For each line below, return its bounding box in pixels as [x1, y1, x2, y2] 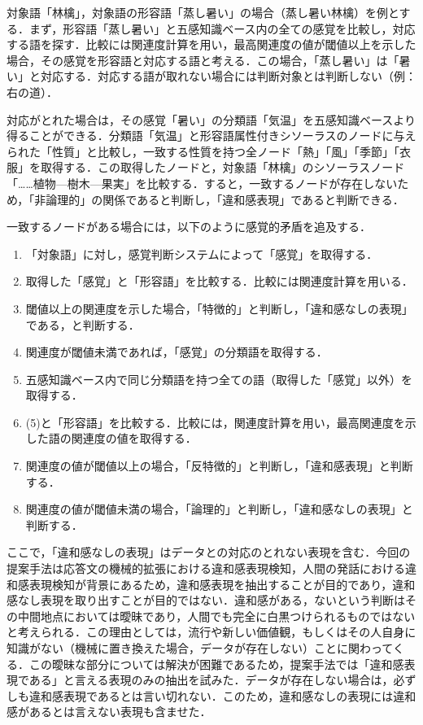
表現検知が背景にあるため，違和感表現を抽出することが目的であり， [28, 575, 393, 592]
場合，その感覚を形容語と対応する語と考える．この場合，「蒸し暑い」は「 [7, 51, 399, 68]
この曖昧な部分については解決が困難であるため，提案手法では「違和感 [28, 655, 404, 672]
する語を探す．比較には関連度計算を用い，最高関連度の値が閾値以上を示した [7, 36, 416, 53]
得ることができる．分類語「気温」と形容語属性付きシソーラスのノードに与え [7, 127, 416, 144]
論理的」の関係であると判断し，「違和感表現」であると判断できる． [46, 190, 404, 207]
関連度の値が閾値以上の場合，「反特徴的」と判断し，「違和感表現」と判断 [25, 457, 413, 474]
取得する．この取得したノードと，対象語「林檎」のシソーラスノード [40, 159, 405, 176]
